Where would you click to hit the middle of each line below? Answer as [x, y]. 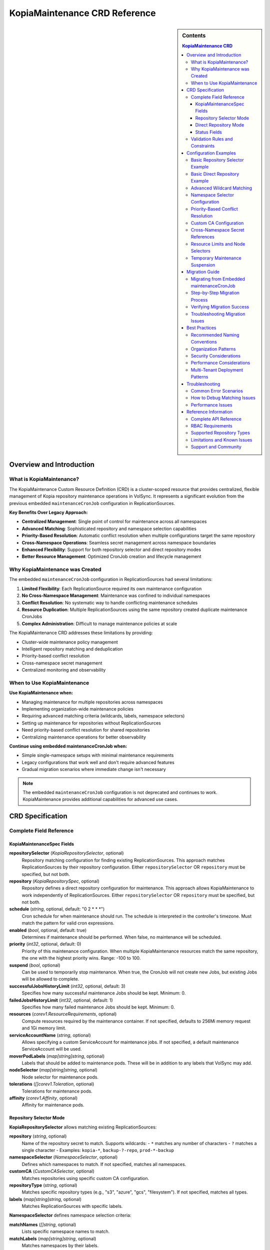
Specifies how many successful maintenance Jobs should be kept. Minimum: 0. [104, 993]
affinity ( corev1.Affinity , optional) [43, 1098]
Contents [194, 35]
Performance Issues [211, 404]
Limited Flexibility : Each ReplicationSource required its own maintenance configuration [112, 588]
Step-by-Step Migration [215, 293]
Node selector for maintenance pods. [60, 1077]
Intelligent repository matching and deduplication [72, 649]
